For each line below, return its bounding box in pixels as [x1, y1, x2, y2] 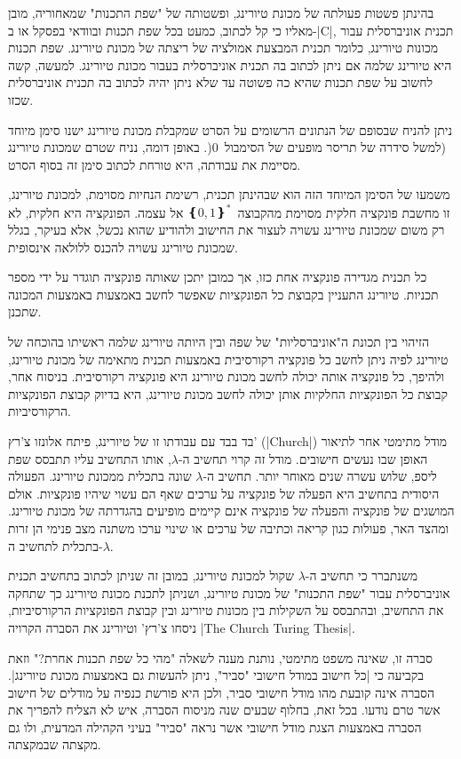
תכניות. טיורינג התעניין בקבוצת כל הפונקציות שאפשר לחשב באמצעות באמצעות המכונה [8, 284, 439, 303]
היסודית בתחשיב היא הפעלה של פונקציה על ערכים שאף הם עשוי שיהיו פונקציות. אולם [8, 483, 440, 502]
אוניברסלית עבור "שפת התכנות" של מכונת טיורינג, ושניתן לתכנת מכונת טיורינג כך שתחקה [8, 583, 450, 602]
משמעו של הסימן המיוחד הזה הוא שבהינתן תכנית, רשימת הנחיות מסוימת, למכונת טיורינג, [8, 185, 450, 204]
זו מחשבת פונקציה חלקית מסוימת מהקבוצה [237, 203, 450, 221]
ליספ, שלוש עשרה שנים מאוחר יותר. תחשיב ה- [203, 467, 437, 485]
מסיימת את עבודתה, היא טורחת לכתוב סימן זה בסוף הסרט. [8, 155, 301, 173]
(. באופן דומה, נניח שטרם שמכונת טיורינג [8, 138, 212, 156]
